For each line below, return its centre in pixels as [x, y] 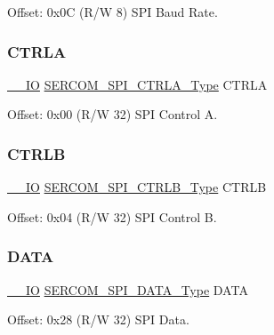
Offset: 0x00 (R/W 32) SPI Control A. [113, 114]
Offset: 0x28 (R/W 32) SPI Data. [98, 319]
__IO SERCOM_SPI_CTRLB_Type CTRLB [137, 187]
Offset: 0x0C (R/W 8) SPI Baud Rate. [113, 12]
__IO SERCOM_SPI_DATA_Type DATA [128, 289]
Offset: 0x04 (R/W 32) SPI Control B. [112, 216]
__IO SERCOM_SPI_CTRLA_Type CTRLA [137, 84]
